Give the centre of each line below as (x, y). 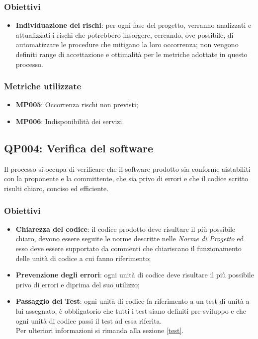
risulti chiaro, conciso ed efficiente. (56, 188)
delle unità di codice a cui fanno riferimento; (83, 258)
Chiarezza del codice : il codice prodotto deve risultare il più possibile (126, 229)
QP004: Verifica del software (79, 148)
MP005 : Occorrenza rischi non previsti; (77, 104)
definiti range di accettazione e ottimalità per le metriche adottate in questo (131, 54)
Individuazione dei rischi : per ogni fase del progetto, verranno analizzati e (133, 25)
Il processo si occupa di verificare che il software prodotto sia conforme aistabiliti (127, 169)
